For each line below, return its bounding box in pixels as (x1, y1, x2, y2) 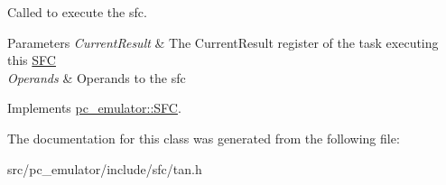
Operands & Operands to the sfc (7, 68, 186, 87)
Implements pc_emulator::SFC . (7, 98, 181, 117)
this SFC (7, 51, 56, 69)
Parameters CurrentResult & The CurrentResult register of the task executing (7, 32, 439, 51)
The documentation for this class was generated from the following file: (7, 128, 400, 147)
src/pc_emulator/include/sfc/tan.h (7, 159, 202, 178)
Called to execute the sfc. (7, 3, 147, 21)
